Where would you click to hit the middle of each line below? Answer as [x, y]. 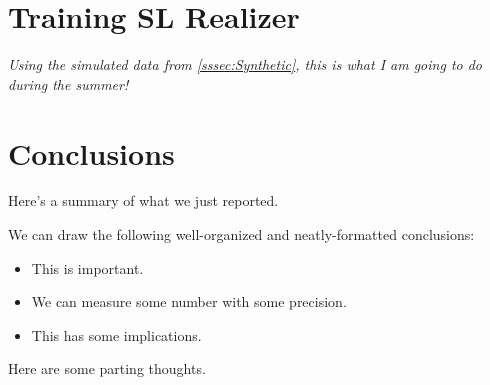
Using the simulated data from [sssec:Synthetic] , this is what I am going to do [245, 64]
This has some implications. [116, 334]
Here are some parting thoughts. [107, 368]
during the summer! [68, 83]
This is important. [87, 267]
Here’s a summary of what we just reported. [143, 200]
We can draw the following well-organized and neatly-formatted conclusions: [241, 234]
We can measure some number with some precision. [189, 301]
